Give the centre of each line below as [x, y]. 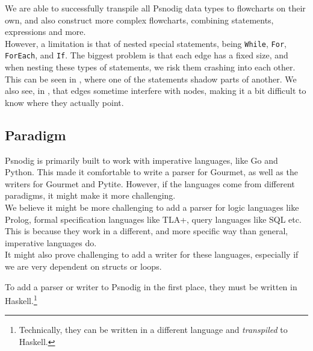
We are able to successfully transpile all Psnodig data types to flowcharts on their [155, 8]
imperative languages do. [51, 242]
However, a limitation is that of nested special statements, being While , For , [146, 43]
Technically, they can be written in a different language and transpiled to [153, 330]
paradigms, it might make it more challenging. [90, 195]
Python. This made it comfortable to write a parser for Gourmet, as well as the [151, 172]
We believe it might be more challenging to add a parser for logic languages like [152, 207]
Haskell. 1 [21, 300]
